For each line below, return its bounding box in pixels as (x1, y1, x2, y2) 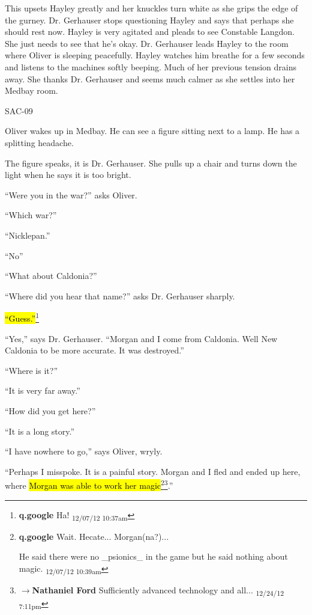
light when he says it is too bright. (5, 168, 131, 181)
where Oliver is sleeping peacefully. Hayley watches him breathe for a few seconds (5, 49, 305, 61)
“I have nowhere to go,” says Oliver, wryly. (5, 445, 163, 457)
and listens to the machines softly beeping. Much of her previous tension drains (5, 60, 297, 73)
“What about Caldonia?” (5, 269, 97, 282)
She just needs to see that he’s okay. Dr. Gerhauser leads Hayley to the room (5, 37, 289, 49)
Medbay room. (5, 84, 58, 97)
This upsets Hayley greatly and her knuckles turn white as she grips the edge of (5, 2, 298, 14)
